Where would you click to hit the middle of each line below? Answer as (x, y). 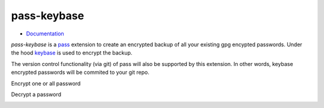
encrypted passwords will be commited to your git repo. (80, 73)
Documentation (45, 34)
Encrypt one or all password (46, 83)
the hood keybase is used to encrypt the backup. (72, 53)
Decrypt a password (36, 94)
